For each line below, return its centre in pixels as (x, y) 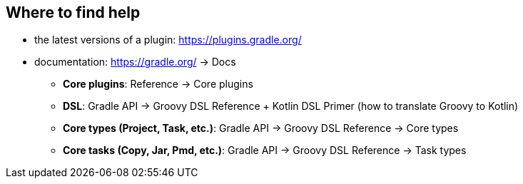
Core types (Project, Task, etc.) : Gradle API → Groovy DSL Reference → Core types (261, 128)
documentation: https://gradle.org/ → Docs (135, 62)
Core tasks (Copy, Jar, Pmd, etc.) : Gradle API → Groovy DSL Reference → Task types (265, 150)
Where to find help (73, 12)
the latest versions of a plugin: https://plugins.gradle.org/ (168, 40)
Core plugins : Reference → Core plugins (158, 84)
